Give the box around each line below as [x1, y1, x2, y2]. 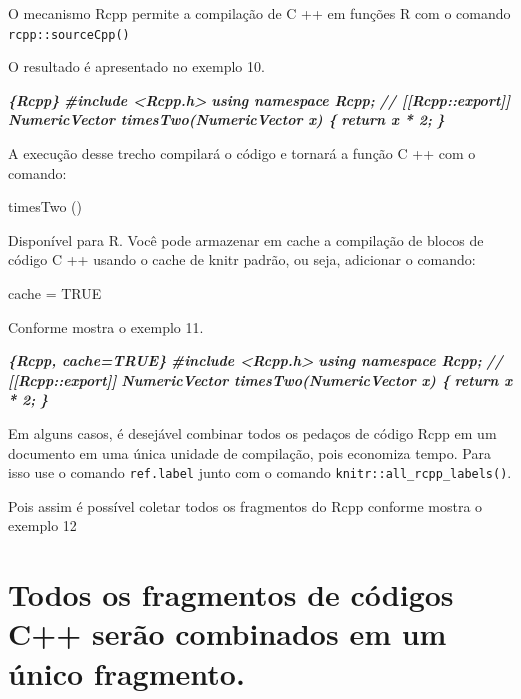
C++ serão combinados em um [8, 613, 447, 654]
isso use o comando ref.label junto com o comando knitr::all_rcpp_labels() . [8, 462, 512, 483]
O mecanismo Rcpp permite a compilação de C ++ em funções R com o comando [8, 3, 511, 23]
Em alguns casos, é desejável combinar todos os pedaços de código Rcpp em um [8, 422, 497, 443]
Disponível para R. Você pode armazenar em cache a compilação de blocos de [8, 229, 484, 250]
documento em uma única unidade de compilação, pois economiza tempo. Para [8, 442, 491, 463]
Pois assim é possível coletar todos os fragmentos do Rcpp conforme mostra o [8, 495, 483, 516]
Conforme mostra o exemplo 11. [8, 316, 204, 337]
